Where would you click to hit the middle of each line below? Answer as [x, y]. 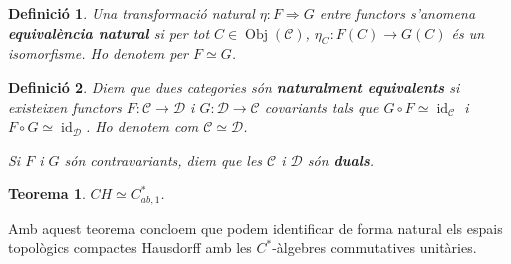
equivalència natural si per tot [109, 32]
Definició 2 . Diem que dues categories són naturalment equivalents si [234, 86]
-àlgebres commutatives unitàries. [374, 247]
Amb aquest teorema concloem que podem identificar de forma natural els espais [255, 227]
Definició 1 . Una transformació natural [131, 13]
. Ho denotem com [142, 126]
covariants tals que [321, 106]
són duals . [341, 159]
